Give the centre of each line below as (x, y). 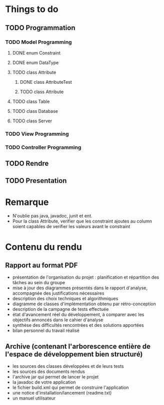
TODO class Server (32, 121)
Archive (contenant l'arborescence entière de (78, 346)
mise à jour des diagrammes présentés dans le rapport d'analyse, (80, 288)
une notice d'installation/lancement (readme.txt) (62, 393)
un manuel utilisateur (34, 398)
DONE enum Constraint (36, 53)
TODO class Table (31, 101)
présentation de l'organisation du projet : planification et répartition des (85, 277)
